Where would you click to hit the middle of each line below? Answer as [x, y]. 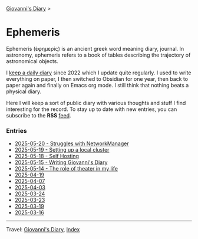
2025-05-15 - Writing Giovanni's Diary [61, 162]
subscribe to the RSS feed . [39, 115]
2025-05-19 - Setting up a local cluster [62, 150]
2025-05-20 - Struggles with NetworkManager [72, 143]
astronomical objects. [32, 61]
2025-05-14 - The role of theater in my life [66, 169]
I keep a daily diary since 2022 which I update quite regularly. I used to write [99, 73]
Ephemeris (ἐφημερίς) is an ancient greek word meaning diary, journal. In [95, 48]
